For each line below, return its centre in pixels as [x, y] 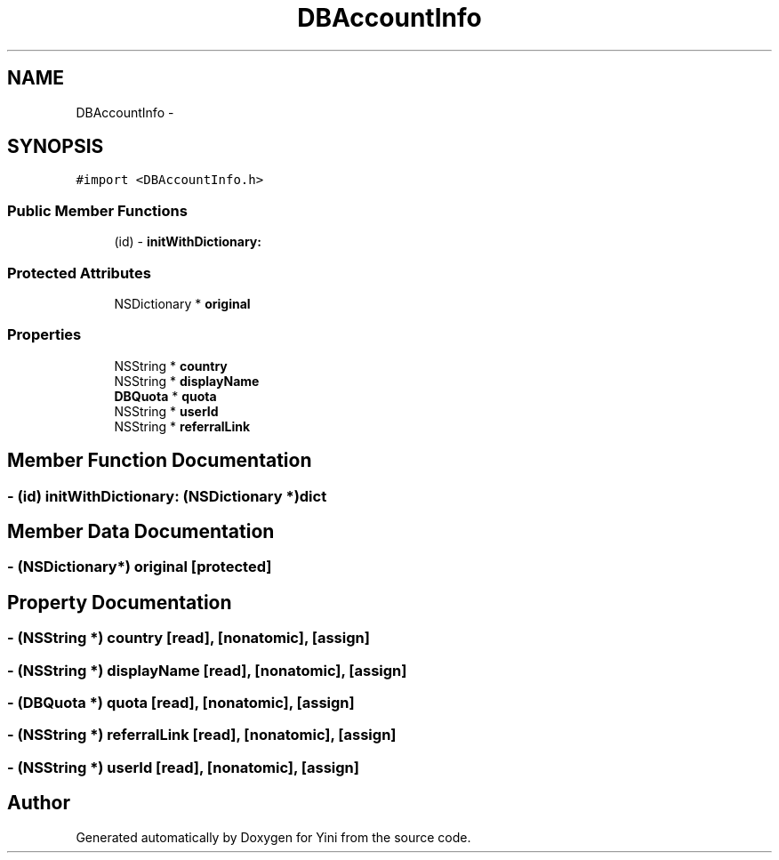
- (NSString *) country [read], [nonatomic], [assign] [189, 638]
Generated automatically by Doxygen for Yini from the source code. [273, 837]
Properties [44, 335]
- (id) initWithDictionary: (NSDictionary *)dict [167, 496]
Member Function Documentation [160, 461]
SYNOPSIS [56, 147]
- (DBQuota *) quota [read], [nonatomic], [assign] [181, 702]
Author [39, 803]
